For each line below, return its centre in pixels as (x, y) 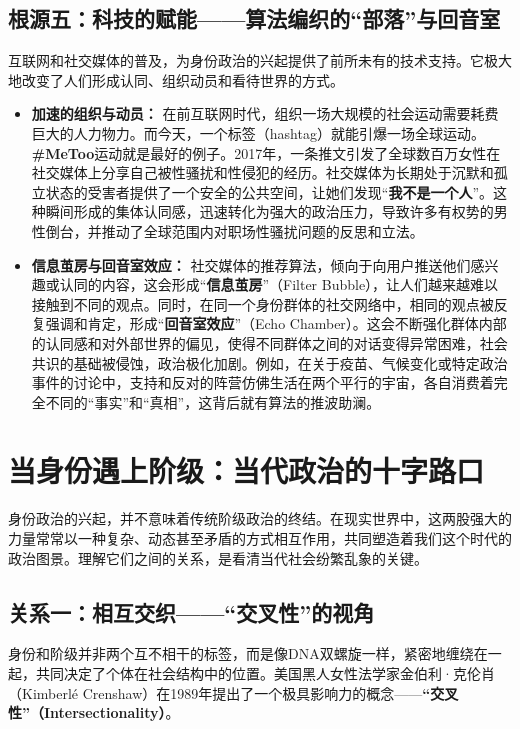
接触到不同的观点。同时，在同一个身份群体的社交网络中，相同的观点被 (262, 303)
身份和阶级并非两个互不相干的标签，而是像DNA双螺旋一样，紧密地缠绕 (241, 653)
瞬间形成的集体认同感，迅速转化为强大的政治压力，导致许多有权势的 (269, 211)
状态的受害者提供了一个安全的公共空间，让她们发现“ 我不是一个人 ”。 (269, 191)
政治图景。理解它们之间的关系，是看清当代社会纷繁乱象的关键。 (218, 557)
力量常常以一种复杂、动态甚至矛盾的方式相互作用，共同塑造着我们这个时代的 (260, 538)
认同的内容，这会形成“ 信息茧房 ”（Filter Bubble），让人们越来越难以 (279, 284)
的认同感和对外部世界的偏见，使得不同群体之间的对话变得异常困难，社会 (269, 342)
